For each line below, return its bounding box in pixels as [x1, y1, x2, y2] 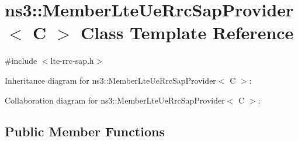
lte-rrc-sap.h [50, 54, 94, 67]
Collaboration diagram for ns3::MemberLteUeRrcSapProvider [5, 94, 225, 106]
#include [5, 54, 37, 67]
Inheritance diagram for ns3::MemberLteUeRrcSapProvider [5, 74, 216, 86]
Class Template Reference [81, 20, 294, 44]
